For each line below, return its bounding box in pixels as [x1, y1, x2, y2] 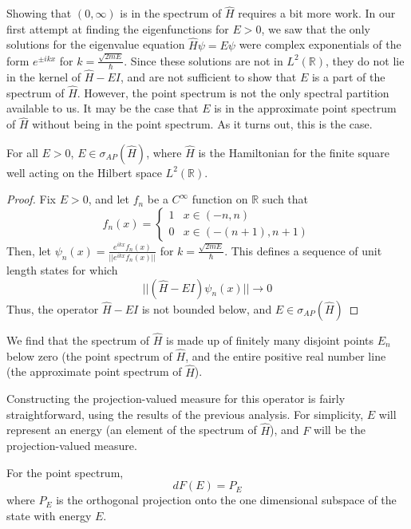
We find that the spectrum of [6, 331, 150, 348]
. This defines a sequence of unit [224, 242, 382, 259]
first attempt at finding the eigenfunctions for [6, 20, 229, 37]
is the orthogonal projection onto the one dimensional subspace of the [56, 491, 397, 508]
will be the [313, 421, 366, 438]
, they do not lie [326, 52, 405, 69]
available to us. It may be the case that [6, 100, 199, 116]
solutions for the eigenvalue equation [6, 36, 185, 53]
